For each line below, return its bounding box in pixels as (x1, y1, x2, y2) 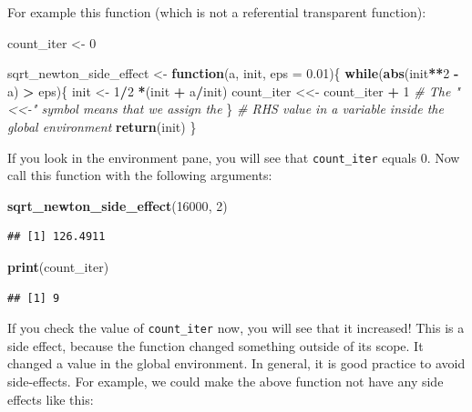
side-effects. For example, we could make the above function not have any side (7, 372, 444, 391)
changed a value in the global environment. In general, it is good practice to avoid (7, 354, 466, 373)
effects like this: (7, 389, 94, 408)
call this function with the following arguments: (7, 166, 272, 185)
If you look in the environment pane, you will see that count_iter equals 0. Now (7, 147, 460, 166)
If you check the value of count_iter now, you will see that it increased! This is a (7, 318, 465, 337)
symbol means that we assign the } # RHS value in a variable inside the (41, 99, 444, 118)
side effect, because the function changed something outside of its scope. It (7, 336, 424, 355)
